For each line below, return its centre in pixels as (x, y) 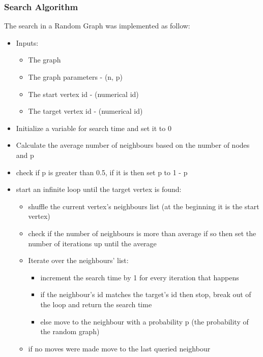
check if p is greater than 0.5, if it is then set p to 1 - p (102, 172)
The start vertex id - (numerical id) (83, 94)
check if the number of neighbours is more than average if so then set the (142, 233)
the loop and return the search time (96, 304)
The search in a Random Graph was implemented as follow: (97, 26)
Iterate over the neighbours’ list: (78, 260)
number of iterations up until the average (92, 243)
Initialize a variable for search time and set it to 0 (94, 128)
